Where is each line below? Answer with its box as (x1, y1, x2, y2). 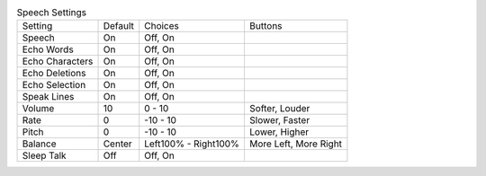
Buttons (248, 20, 283, 32)
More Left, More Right (248, 137, 342, 150)
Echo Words (22, 43, 74, 56)
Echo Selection (22, 79, 86, 92)
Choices (144, 20, 180, 32)
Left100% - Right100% (144, 137, 240, 150)
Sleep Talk (22, 149, 67, 162)
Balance (22, 137, 57, 150)
